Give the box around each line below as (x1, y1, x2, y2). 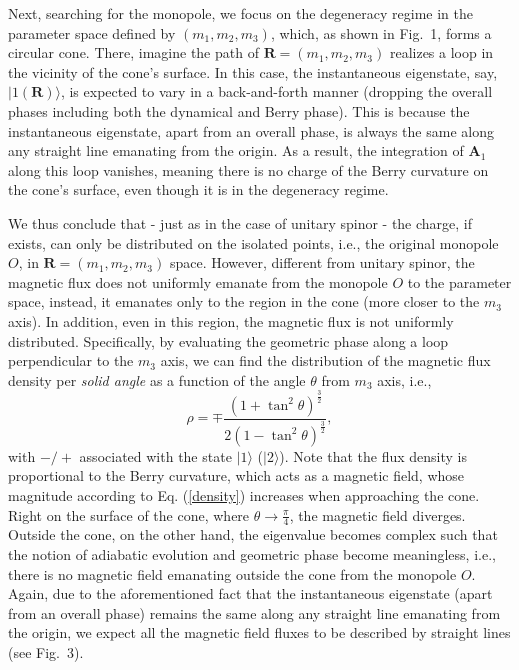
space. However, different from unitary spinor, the (169, 252, 475, 273)
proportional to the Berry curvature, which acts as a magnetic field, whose (8, 465, 465, 486)
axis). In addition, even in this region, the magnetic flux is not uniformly (8, 310, 454, 331)
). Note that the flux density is (279, 445, 467, 466)
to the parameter (407, 271, 512, 292)
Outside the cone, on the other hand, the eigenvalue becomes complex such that (8, 524, 498, 545)
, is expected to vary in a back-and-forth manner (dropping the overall (60, 81, 493, 102)
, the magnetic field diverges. (289, 504, 466, 525)
